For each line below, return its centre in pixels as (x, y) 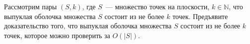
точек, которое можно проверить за (57, 35)
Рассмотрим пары (31, 6)
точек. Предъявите (200, 16)
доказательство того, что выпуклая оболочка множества (88, 26)
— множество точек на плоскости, (157, 6)
